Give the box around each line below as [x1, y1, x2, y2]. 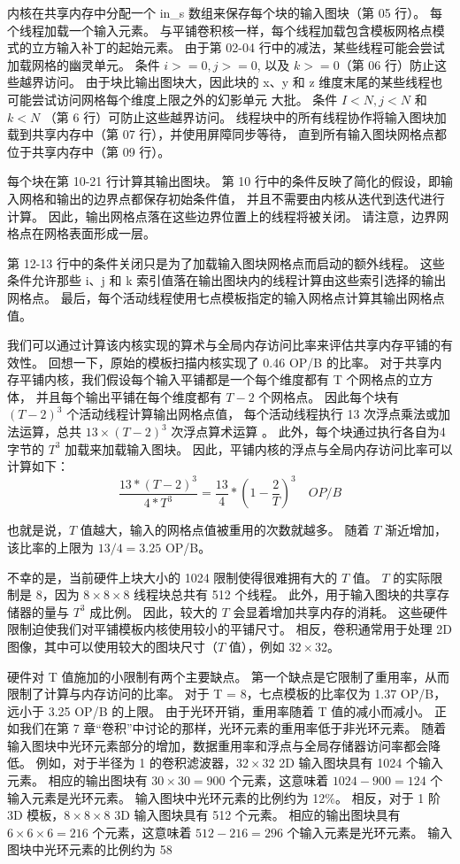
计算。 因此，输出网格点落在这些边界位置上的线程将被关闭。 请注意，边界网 [7, 206, 449, 225]
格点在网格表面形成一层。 [7, 224, 156, 243]
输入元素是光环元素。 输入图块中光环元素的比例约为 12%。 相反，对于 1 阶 [7, 788, 441, 806]
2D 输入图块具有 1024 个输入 [279, 753, 443, 772]
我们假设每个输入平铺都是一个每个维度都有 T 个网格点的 [80, 370, 409, 389]
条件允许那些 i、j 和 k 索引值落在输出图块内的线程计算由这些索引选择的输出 [7, 271, 447, 289]
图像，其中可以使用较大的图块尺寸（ [7, 636, 218, 655]
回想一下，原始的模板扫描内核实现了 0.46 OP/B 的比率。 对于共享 [48, 352, 430, 371]
